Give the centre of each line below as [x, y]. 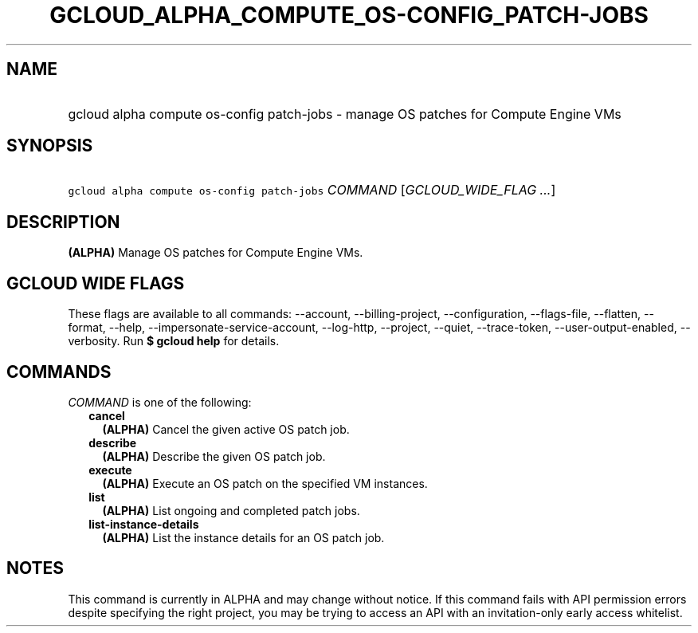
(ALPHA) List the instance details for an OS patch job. [243, 537]
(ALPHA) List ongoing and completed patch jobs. [231, 510]
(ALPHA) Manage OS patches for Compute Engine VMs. [216, 253]
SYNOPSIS [50, 146]
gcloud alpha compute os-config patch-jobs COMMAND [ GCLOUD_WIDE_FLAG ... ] [312, 190]
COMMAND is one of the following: [160, 402]
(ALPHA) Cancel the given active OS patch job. [226, 429]
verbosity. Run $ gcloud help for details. [174, 341]
